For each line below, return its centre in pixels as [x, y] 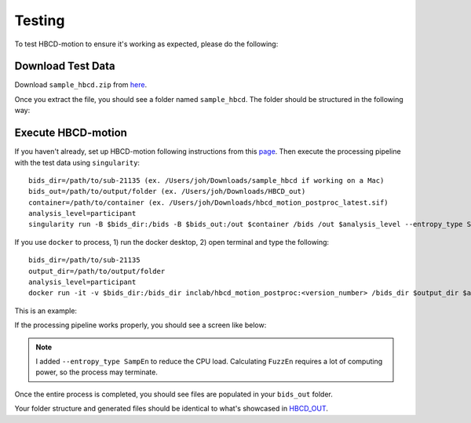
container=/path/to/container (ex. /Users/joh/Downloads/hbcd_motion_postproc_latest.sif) [208, 202]
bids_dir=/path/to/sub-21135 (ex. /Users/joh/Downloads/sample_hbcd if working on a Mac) [206, 180]
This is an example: [46, 311]
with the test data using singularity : [77, 162]
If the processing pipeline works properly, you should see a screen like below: [141, 325]
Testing [40, 20]
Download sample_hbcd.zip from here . [81, 85]
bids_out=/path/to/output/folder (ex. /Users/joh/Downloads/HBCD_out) [167, 191]
